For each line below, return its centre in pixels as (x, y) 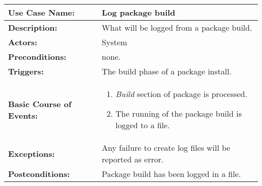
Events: (23, 115)
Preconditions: (37, 57)
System (115, 42)
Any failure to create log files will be (166, 148)
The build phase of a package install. (167, 71)
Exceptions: (31, 153)
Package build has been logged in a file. (171, 174)
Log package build (139, 12)
